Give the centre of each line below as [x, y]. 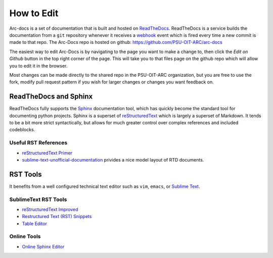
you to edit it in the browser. [38, 66]
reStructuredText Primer [47, 153]
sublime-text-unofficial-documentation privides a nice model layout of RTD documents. [113, 160]
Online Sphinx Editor [43, 246]
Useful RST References [38, 143]
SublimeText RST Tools [38, 199]
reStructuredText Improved [50, 209]
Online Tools [25, 236]
